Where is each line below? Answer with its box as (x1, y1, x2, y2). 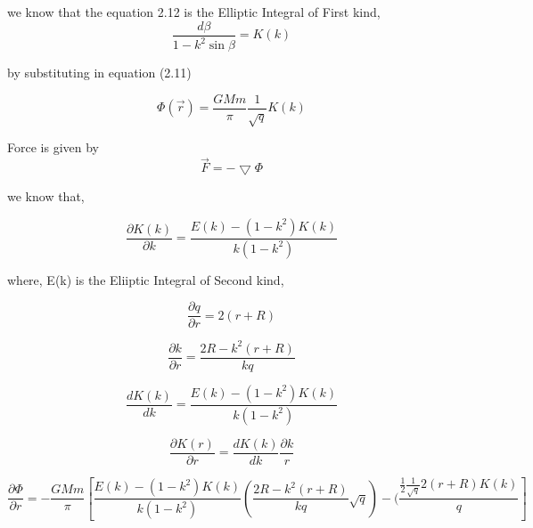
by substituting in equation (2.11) (7, 63, 192, 81)
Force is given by (7, 138, 99, 157)
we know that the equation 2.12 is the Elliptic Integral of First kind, (7, 3, 381, 20)
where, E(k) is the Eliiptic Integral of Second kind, (7, 270, 284, 288)
